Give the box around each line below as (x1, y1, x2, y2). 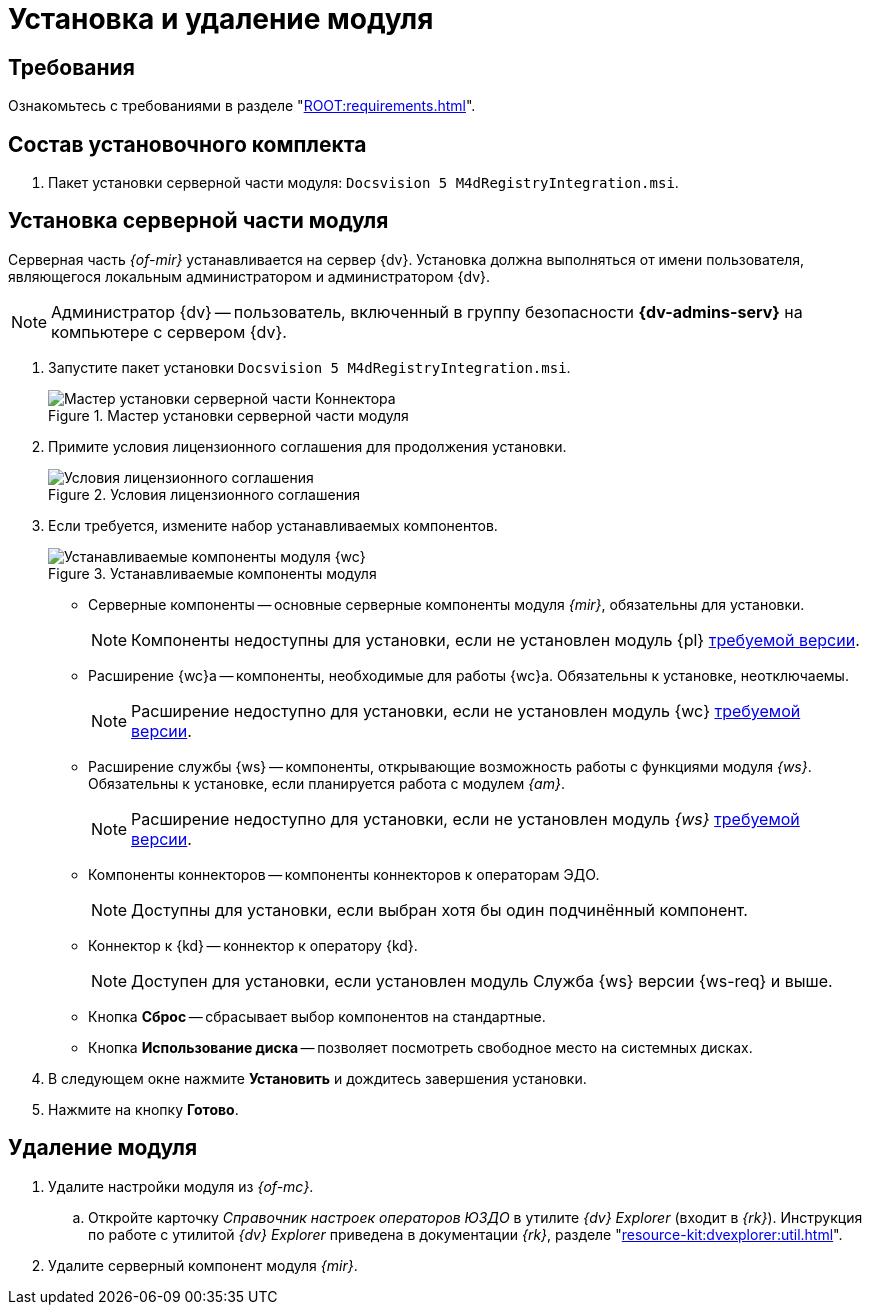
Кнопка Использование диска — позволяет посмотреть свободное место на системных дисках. (88, 1038, 753, 1056)
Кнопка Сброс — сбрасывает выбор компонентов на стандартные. (88, 1007, 546, 1025)
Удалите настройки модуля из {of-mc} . (48, 1177, 314, 1195)
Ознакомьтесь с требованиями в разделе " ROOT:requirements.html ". (8, 97, 476, 115)
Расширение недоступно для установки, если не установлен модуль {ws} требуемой (131, 808, 800, 829)
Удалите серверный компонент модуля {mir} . (48, 1256, 358, 1274)
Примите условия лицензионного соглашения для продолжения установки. (48, 437, 567, 455)
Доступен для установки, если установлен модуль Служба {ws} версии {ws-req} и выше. (131, 970, 833, 991)
